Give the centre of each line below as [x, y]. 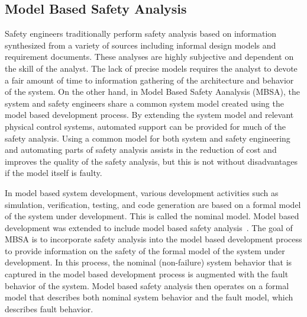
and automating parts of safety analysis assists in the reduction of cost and [141, 150]
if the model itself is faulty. [54, 173]
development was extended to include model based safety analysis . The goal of [149, 227]
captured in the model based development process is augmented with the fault [147, 274]
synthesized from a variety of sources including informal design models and [140, 45]
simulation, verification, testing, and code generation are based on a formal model [153, 204]
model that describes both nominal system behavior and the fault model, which [149, 297]
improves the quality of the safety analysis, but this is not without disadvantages [151, 161]
